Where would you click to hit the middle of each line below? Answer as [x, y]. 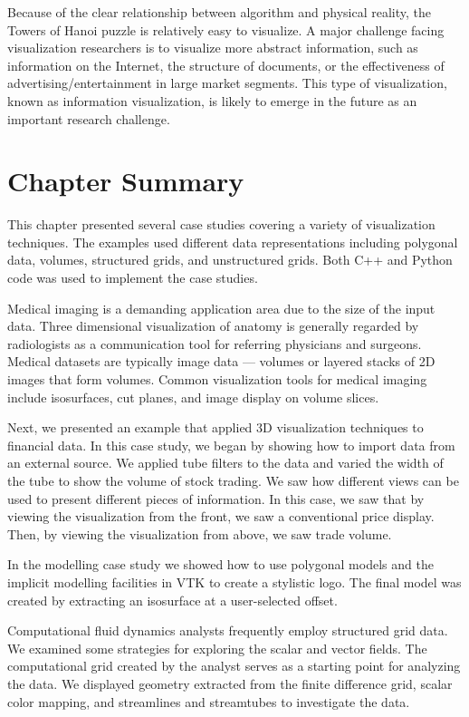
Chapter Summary [126, 181]
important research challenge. [89, 118]
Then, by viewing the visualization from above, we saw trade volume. [200, 533]
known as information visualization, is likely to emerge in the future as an [212, 100]
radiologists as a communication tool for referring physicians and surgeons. [215, 343]
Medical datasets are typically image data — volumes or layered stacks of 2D [221, 361]
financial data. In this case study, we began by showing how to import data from [231, 445]
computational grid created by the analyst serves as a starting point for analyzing [234, 666]
